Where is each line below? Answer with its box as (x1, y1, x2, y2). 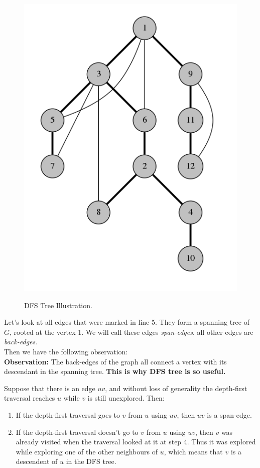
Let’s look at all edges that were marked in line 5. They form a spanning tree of (4, 317, 249, 327)
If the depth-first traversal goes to (16, 410, 120, 420)
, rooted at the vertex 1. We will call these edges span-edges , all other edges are (10, 326, 253, 337)
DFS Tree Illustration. (24, 300, 92, 310)
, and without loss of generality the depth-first (105, 383, 247, 393)
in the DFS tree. (66, 456, 116, 466)
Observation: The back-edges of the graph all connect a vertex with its (4, 356, 227, 366)
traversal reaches (4, 393, 55, 403)
